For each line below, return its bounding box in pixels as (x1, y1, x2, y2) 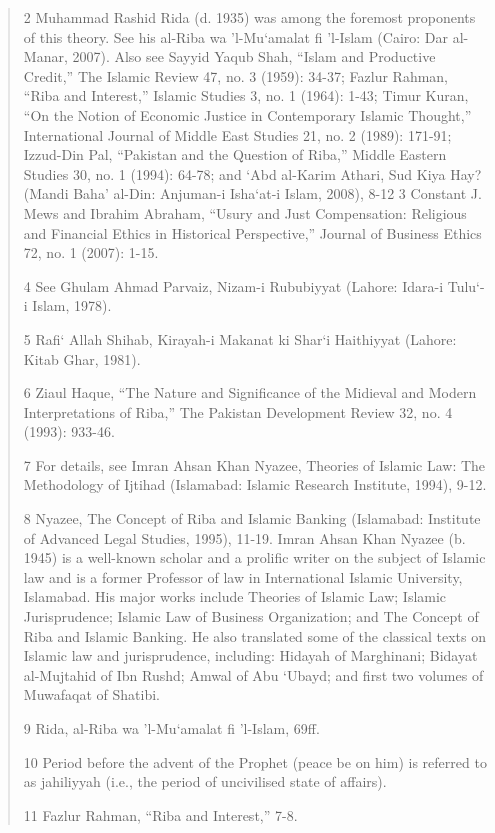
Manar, (23, 46, 68, 67)
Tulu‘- (447, 275, 485, 296)
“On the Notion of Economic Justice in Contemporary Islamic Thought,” (23, 104, 472, 125)
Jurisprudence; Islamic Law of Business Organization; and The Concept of (23, 606, 479, 627)
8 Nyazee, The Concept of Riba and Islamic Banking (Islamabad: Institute (23, 508, 481, 529)
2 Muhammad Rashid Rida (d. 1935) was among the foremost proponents (23, 7, 476, 27)
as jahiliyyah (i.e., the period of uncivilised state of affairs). (23, 771, 387, 792)
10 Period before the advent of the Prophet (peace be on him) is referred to (23, 751, 487, 772)
